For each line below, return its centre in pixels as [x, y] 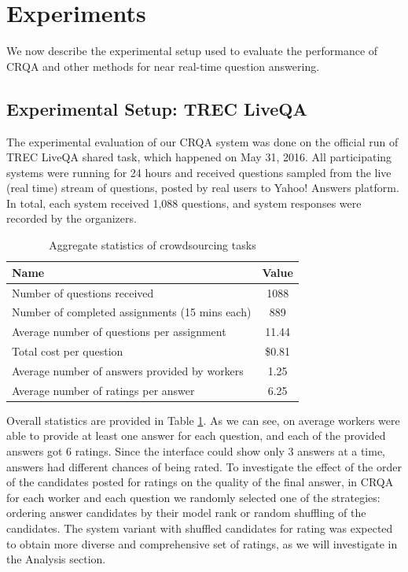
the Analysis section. [56, 559]
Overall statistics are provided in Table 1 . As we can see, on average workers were [203, 420]
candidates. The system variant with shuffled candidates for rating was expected [200, 528]
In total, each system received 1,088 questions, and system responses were [184, 203]
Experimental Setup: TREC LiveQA [157, 108]
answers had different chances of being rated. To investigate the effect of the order [204, 466]
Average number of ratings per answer [103, 390]
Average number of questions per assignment [119, 332]
